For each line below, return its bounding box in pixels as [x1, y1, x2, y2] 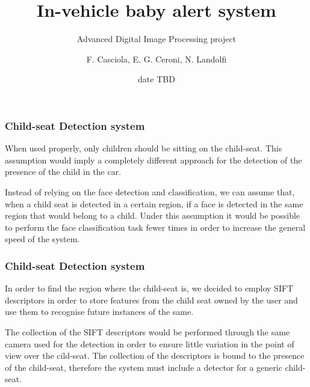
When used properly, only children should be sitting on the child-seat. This [5, 142, 282, 154]
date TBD [138, 73, 175, 85]
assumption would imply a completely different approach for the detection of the [5, 153, 302, 166]
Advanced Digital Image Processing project [76, 32, 237, 45]
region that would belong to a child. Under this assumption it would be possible [5, 209, 300, 222]
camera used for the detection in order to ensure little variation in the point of [5, 337, 294, 350]
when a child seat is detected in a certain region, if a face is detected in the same [5, 197, 303, 210]
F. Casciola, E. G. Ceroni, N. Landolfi [86, 52, 227, 65]
